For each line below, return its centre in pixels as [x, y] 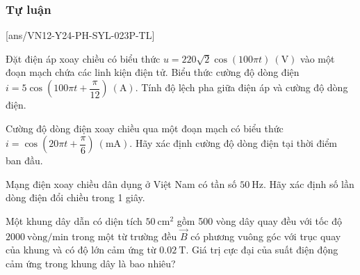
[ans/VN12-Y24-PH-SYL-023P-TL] [80, 35]
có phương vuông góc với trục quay [266, 236]
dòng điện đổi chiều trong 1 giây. [75, 197]
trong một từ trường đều [124, 236]
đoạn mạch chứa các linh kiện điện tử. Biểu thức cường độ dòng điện [153, 72]
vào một [318, 58]
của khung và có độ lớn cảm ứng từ [81, 250]
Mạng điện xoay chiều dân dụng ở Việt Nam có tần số [121, 183]
